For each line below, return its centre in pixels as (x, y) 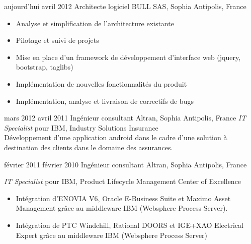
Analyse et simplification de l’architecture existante (95, 23)
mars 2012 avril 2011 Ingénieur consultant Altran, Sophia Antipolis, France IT (125, 118)
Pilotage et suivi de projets (57, 40)
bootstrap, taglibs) (45, 67)
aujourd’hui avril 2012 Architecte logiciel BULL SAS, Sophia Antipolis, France (125, 6)
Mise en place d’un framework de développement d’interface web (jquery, (128, 57)
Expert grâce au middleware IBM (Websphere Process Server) (112, 235)
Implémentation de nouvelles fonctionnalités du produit (101, 83)
